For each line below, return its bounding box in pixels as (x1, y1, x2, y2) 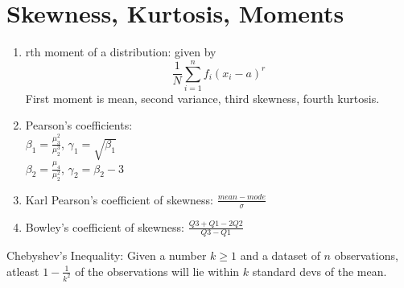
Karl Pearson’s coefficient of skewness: (25, 191, 213, 208)
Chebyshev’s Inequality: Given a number (6, 247, 207, 264)
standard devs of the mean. (252, 262, 387, 279)
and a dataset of (240, 247, 320, 264)
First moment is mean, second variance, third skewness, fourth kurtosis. (25, 89, 380, 106)
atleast (6, 262, 39, 279)
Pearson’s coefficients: (25, 117, 133, 134)
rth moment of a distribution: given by (25, 43, 216, 60)
